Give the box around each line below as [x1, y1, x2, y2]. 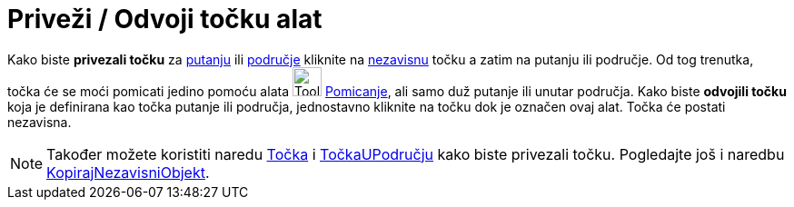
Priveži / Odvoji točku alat [7, 4, 323, 34]
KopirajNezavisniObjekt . [46, 163, 210, 182]
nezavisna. [7, 113, 72, 130]
